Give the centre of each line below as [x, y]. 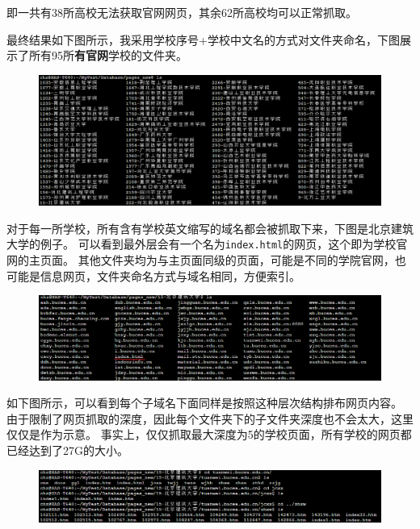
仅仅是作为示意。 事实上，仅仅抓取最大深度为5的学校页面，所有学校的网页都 [209, 434]
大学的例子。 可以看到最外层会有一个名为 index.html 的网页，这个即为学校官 [207, 244]
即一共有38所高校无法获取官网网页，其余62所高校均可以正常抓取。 [182, 12]
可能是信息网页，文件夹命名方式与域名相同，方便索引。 [153, 275]
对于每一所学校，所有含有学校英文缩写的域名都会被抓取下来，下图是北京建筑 [210, 228]
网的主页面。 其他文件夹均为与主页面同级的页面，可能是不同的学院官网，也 [206, 259]
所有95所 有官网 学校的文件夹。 [108, 55]
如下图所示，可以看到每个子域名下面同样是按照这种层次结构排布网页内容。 [204, 403]
